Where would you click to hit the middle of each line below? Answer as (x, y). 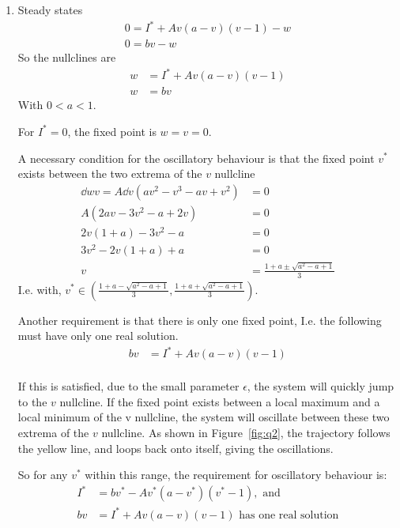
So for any (43, 475)
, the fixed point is (112, 131)
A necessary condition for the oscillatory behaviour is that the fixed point (196, 158)
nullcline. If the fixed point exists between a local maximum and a (220, 401)
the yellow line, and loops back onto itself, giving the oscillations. (175, 448)
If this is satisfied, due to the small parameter (128, 386)
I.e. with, (40, 289)
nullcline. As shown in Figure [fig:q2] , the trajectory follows (246, 433)
